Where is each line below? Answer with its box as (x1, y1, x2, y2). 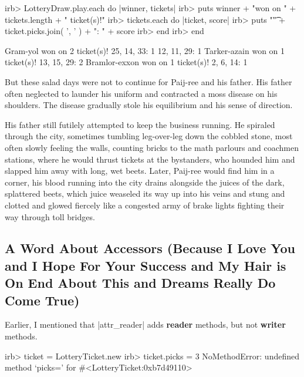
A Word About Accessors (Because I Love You (5, 239, 295, 257)
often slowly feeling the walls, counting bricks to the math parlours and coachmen (5, 141, 299, 153)
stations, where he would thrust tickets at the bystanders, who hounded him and (5, 153, 295, 165)
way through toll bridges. (5, 210, 95, 223)
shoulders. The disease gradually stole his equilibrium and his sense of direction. (5, 99, 293, 111)
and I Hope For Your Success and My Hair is (5, 256, 286, 274)
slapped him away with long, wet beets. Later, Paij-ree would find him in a (5, 164, 275, 177)
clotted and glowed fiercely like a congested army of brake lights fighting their (5, 198, 285, 211)
